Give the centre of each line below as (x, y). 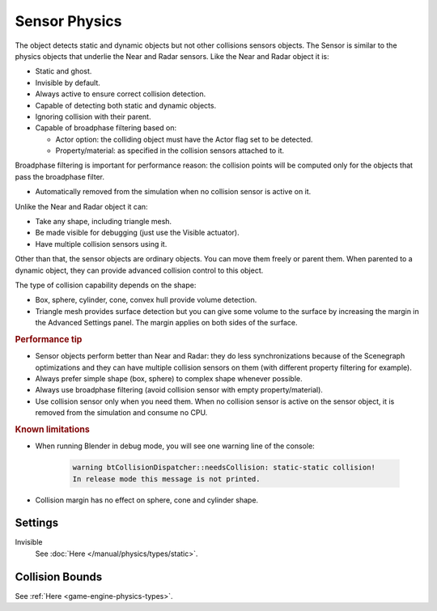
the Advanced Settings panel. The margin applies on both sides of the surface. (166, 323)
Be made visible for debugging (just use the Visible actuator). (137, 233)
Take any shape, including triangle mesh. (104, 222)
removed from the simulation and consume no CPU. (121, 413)
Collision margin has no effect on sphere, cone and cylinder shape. (147, 500)
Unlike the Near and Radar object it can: (82, 206)
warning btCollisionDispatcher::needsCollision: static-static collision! (224, 468)
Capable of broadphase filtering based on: (106, 128)
